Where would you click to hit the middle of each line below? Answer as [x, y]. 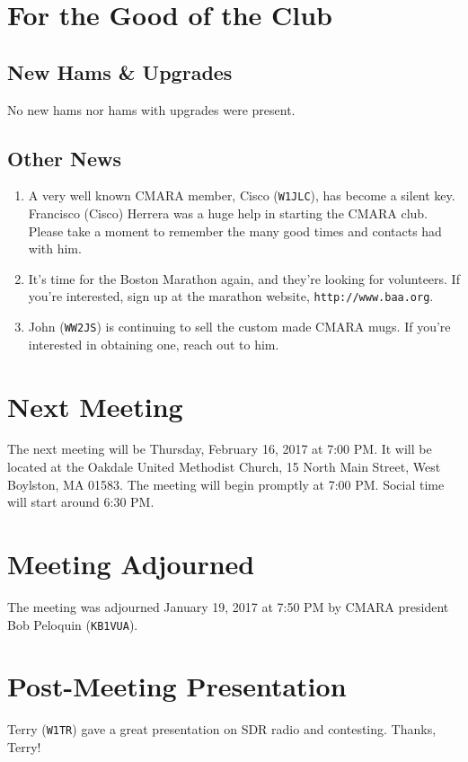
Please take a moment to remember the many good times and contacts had [235, 230]
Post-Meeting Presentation [177, 686]
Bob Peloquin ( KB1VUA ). [73, 624]
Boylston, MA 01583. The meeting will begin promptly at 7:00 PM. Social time [226, 484]
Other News [64, 158]
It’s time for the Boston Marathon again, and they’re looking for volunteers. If [244, 278]
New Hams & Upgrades [120, 71]
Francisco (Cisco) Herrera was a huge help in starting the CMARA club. [228, 213]
